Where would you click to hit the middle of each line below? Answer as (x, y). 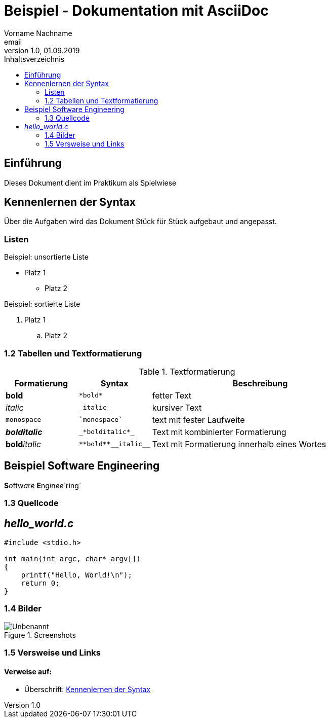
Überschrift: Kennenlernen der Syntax (88, 690)
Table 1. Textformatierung (187, 371)
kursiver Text (177, 407)
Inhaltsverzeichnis (34, 59)
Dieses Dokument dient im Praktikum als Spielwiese (90, 183)
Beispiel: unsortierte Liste (46, 257)
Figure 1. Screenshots (40, 635)
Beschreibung (260, 383)
